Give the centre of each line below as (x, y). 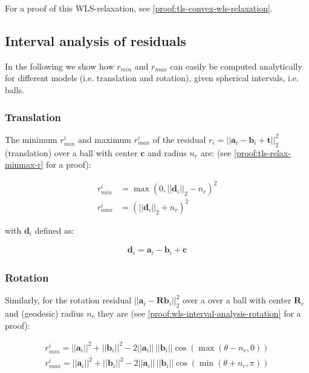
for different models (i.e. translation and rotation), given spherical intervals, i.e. (152, 78)
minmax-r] (24, 164)
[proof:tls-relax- (262, 152)
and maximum (105, 139)
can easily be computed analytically (236, 66)
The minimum (31, 139)
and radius (167, 152)
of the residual (179, 139)
